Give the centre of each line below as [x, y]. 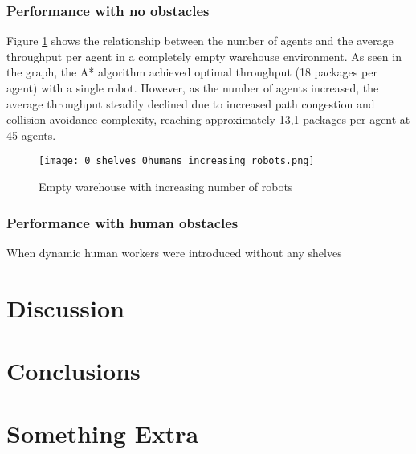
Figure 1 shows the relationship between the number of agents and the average [200, 41]
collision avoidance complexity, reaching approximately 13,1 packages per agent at [208, 119]
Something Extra [103, 434]
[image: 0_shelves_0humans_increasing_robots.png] [177, 161]
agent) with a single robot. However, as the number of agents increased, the [193, 88]
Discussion [65, 307]
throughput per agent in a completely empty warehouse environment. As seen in [204, 56]
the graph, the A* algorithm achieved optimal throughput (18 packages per [192, 72]
